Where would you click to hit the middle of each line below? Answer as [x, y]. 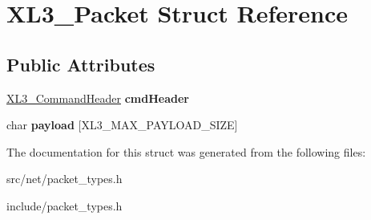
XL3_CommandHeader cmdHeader [98, 98]
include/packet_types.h [65, 205]
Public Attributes [81, 64]
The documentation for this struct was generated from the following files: [186, 151]
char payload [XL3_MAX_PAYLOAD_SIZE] [122, 125]
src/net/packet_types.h [65, 179]
